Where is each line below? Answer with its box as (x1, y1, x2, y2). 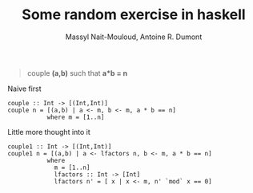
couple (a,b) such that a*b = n (26, 68, 128, 77)
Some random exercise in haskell (22, 6, 246, 24)
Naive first (7, 84, 42, 93)
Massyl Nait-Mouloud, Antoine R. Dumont (65, 32, 203, 41)
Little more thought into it (7, 127, 91, 136)
